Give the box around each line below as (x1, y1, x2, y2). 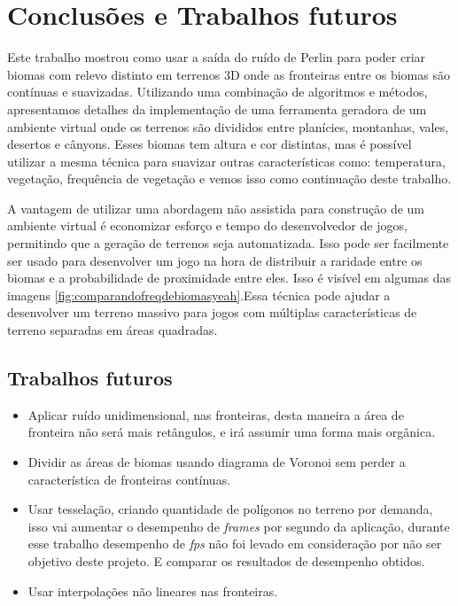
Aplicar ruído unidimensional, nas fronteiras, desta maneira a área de (27, 405, 404, 423)
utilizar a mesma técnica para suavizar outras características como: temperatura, (7, 151, 446, 170)
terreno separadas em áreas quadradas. (7, 321, 218, 339)
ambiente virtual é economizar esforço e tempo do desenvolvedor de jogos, (7, 216, 408, 235)
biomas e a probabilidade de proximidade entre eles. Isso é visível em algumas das (7, 268, 452, 287)
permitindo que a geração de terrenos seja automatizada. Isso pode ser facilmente (7, 234, 449, 252)
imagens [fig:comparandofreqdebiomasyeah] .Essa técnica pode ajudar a (7, 285, 391, 304)
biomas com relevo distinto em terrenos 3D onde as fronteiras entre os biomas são (7, 65, 450, 83)
